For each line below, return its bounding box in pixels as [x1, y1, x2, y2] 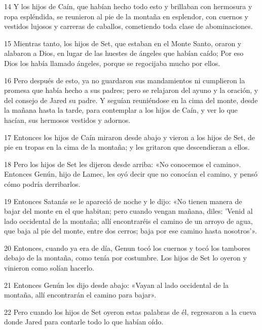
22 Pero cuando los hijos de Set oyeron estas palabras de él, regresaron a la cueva [4, 306, 256, 317]
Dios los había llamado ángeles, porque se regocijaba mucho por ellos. [4, 57, 220, 68]
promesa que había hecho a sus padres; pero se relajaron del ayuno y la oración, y [4, 85, 258, 95]
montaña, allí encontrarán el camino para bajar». [4, 289, 157, 300]
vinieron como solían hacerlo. [4, 262, 94, 273]
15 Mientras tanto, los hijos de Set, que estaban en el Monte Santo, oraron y [4, 38, 242, 48]
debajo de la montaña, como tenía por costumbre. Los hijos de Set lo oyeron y [4, 252, 247, 263]
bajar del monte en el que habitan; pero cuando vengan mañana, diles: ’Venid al [4, 206, 253, 216]
